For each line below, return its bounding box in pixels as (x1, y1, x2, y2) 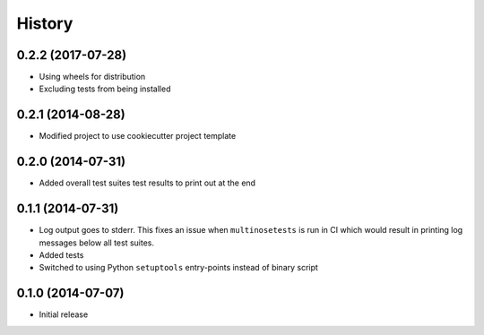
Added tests (39, 249, 84, 260)
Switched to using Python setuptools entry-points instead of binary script (39, 262, 318, 273)
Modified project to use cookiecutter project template (39, 131, 237, 142)
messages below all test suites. (39, 237, 154, 248)
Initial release (39, 309, 89, 320)
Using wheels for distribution (39, 72, 146, 82)
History (16, 13, 73, 33)
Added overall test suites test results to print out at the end (39, 177, 255, 188)
